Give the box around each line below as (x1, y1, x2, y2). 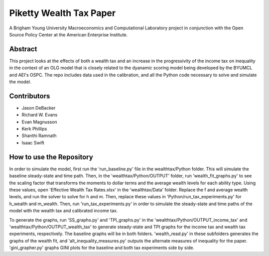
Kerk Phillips (21, 126, 47, 132)
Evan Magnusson (21, 119, 57, 125)
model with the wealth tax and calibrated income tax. (9, 208, 118, 214)
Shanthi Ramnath (21, 132, 57, 139)
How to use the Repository (9, 152, 93, 161)
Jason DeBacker (21, 105, 56, 111)
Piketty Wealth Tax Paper (9, 7, 116, 18)
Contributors (9, 92, 50, 100)
